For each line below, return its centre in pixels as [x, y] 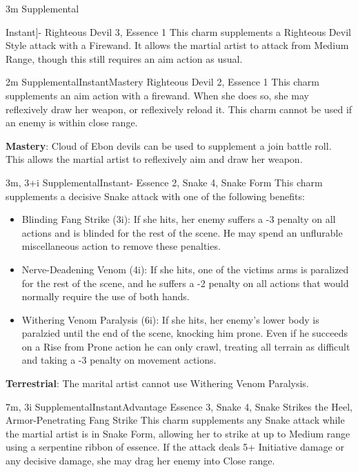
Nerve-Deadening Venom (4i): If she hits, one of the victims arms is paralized [185, 269]
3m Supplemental [42, 8]
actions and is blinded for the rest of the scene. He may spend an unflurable [182, 232]
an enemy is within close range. [72, 122]
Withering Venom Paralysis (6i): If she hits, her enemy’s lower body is [170, 319]
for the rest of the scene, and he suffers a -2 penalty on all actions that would [185, 283]
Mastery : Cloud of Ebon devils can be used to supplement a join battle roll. [169, 145]
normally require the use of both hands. [106, 296]
